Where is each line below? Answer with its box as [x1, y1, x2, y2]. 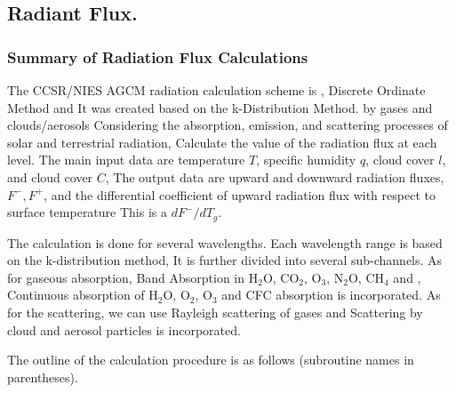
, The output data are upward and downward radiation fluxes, [105, 167, 444, 186]
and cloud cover [7, 167, 93, 186]
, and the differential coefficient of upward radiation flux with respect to [44, 185, 436, 204]
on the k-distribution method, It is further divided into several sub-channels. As [7, 251, 443, 269]
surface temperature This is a [7, 203, 167, 221]
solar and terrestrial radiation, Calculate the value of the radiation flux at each [7, 132, 437, 151]
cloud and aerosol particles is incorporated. [7, 320, 241, 339]
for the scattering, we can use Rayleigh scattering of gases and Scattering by [7, 302, 423, 321]
